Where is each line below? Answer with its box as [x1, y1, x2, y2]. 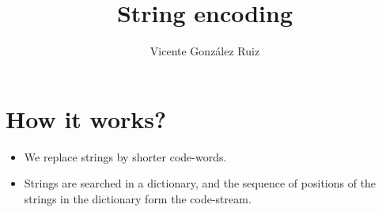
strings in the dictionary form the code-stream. [24, 190, 252, 206]
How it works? [6, 102, 167, 134]
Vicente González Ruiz [149, 43, 260, 59]
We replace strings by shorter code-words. [24, 148, 227, 165]
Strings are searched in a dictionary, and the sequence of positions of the [24, 175, 376, 191]
